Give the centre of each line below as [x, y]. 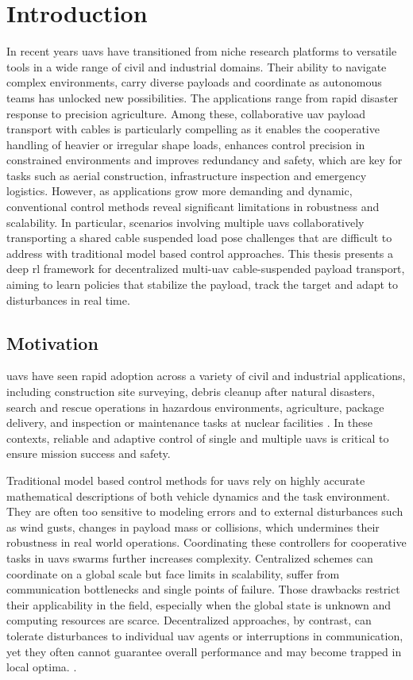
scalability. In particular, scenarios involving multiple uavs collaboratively [185, 222]
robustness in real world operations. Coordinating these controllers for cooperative [206, 542]
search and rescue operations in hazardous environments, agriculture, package [195, 407]
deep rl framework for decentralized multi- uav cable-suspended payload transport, [206, 269]
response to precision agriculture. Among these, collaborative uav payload [186, 113]
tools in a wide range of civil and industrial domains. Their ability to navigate [197, 66]
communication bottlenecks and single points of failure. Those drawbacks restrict [203, 589]
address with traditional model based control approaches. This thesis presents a [200, 253]
